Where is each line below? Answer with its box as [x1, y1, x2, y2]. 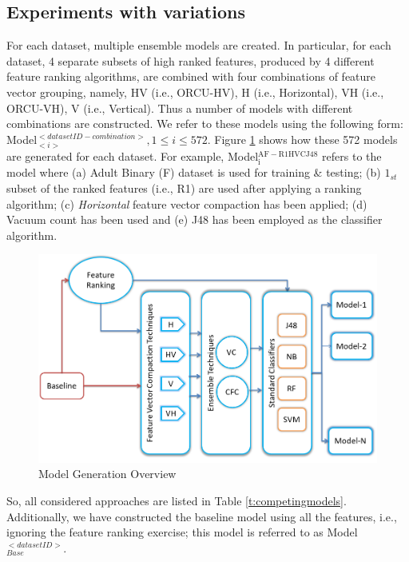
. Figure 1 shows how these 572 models [207, 130, 398, 147]
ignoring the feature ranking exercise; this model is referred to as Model [6, 524, 358, 540]
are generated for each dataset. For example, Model [6, 148, 259, 165]
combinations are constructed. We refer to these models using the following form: [6, 115, 403, 132]
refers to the [322, 148, 382, 165]
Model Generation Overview [38, 465, 177, 482]
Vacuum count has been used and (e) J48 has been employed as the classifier [6, 211, 383, 228]
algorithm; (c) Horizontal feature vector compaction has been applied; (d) [6, 195, 367, 212]
